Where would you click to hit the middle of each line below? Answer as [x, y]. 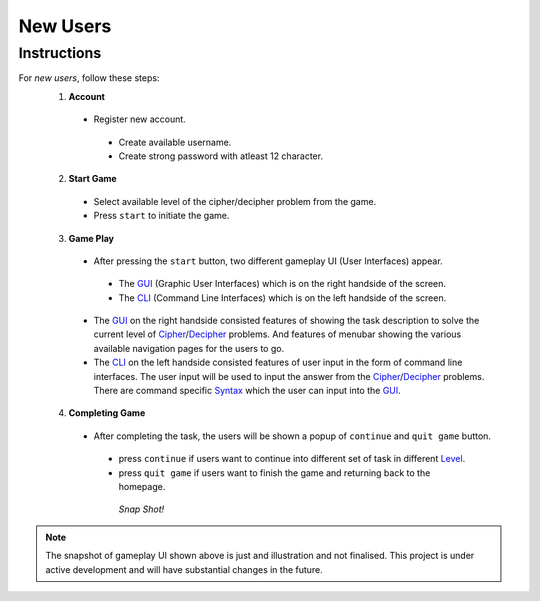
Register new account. [140, 119]
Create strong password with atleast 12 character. [221, 156]
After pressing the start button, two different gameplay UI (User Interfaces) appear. [268, 261]
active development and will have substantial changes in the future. [184, 569]
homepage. [142, 486]
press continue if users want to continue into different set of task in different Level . [292, 459]
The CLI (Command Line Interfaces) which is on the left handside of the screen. [282, 297]
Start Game [92, 179]
